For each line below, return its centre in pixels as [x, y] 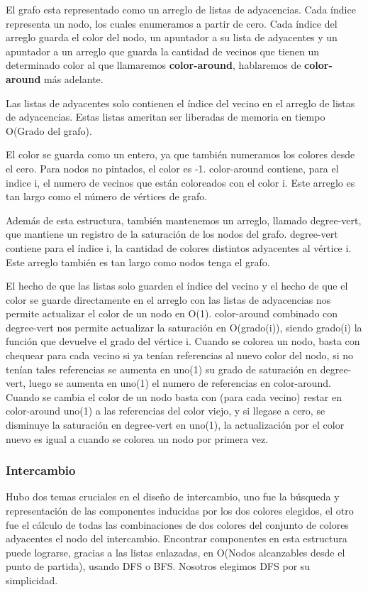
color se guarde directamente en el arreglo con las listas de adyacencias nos [168, 299]
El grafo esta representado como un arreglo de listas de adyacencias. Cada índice [181, 9]
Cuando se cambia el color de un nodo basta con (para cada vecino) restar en [174, 396]
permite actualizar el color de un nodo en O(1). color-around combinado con [172, 313]
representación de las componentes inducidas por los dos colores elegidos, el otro [180, 511]
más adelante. [74, 78]
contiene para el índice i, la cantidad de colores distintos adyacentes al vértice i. [179, 247]
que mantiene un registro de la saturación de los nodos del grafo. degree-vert [172, 234]
